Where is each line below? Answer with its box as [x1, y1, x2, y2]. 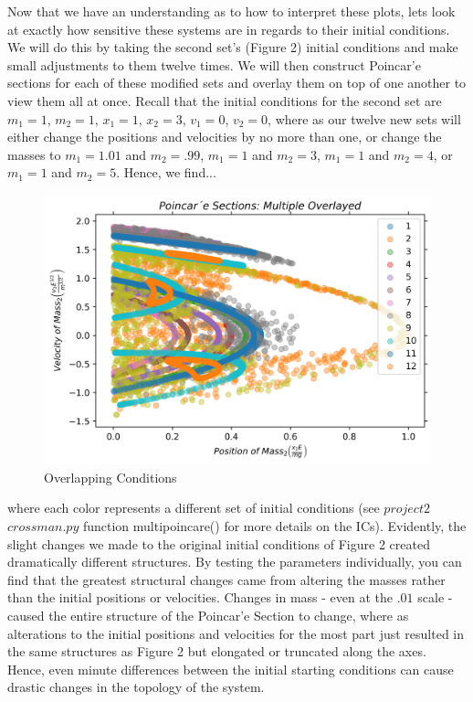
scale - [417, 588, 453, 607]
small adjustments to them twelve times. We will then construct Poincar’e [7, 55, 421, 74]
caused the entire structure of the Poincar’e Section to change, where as [7, 605, 409, 624]
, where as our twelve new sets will [268, 109, 461, 128]
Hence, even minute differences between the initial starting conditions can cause [7, 659, 454, 678]
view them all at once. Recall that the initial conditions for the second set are [7, 90, 442, 110]
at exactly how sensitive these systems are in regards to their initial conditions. [7, 19, 450, 38]
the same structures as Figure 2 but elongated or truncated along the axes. [7, 642, 426, 661]
